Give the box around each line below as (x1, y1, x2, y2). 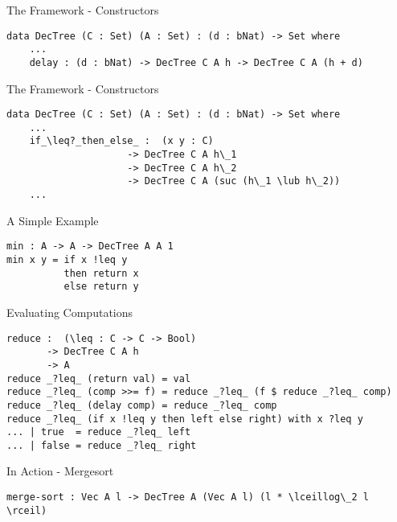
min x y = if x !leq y (6, 254, 128, 265)
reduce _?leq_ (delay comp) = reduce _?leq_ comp (6, 399, 277, 411)
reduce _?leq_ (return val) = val (6, 372, 191, 384)
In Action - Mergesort (6, 462, 114, 479)
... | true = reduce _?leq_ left (6, 426, 191, 438)
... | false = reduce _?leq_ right (6, 439, 197, 451)
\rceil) (6, 504, 47, 516)
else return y (63, 281, 139, 293)
